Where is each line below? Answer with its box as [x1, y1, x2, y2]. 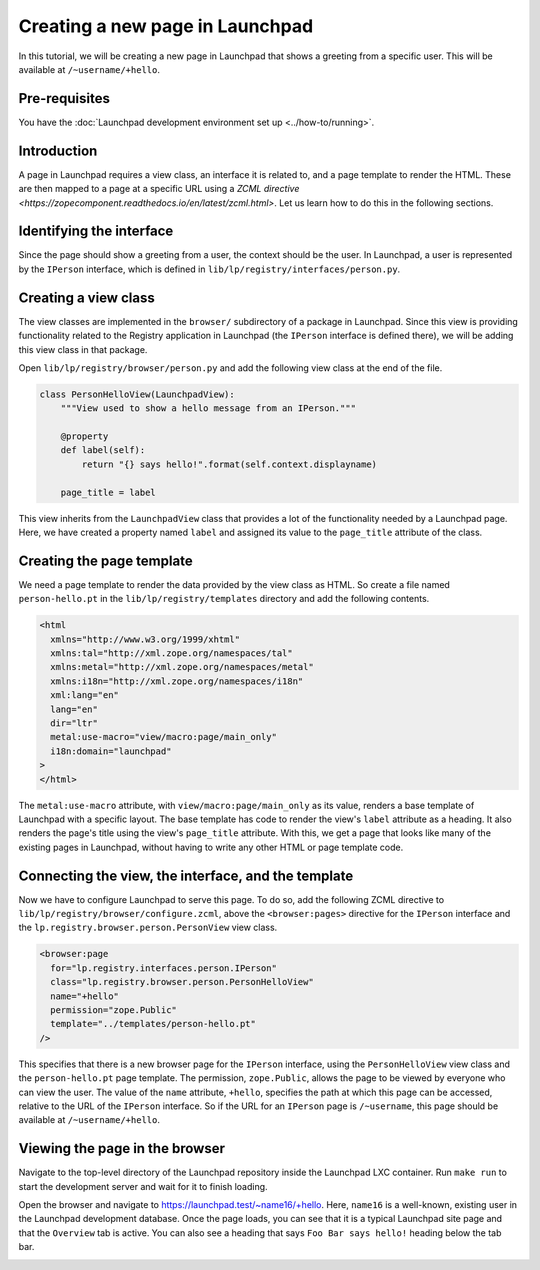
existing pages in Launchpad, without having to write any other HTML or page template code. [18, 841, 404, 853]
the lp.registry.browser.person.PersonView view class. [18, 921, 278, 934]
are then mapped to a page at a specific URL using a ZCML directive [18, 183, 300, 195]
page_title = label [60, 486, 157, 498]
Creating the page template [18, 552, 194, 569]
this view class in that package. [18, 343, 148, 355]
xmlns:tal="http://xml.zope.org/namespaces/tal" [50, 648, 294, 659]
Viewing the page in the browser [18, 1140, 225, 1157]
